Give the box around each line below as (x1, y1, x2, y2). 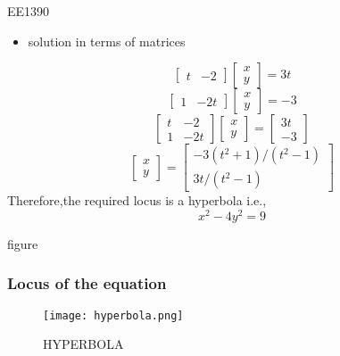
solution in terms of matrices (28, 31, 186, 50)
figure (7, 234, 38, 253)
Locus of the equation (7, 272, 167, 294)
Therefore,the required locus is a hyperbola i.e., (7, 191, 267, 210)
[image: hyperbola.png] (43, 309, 184, 322)
